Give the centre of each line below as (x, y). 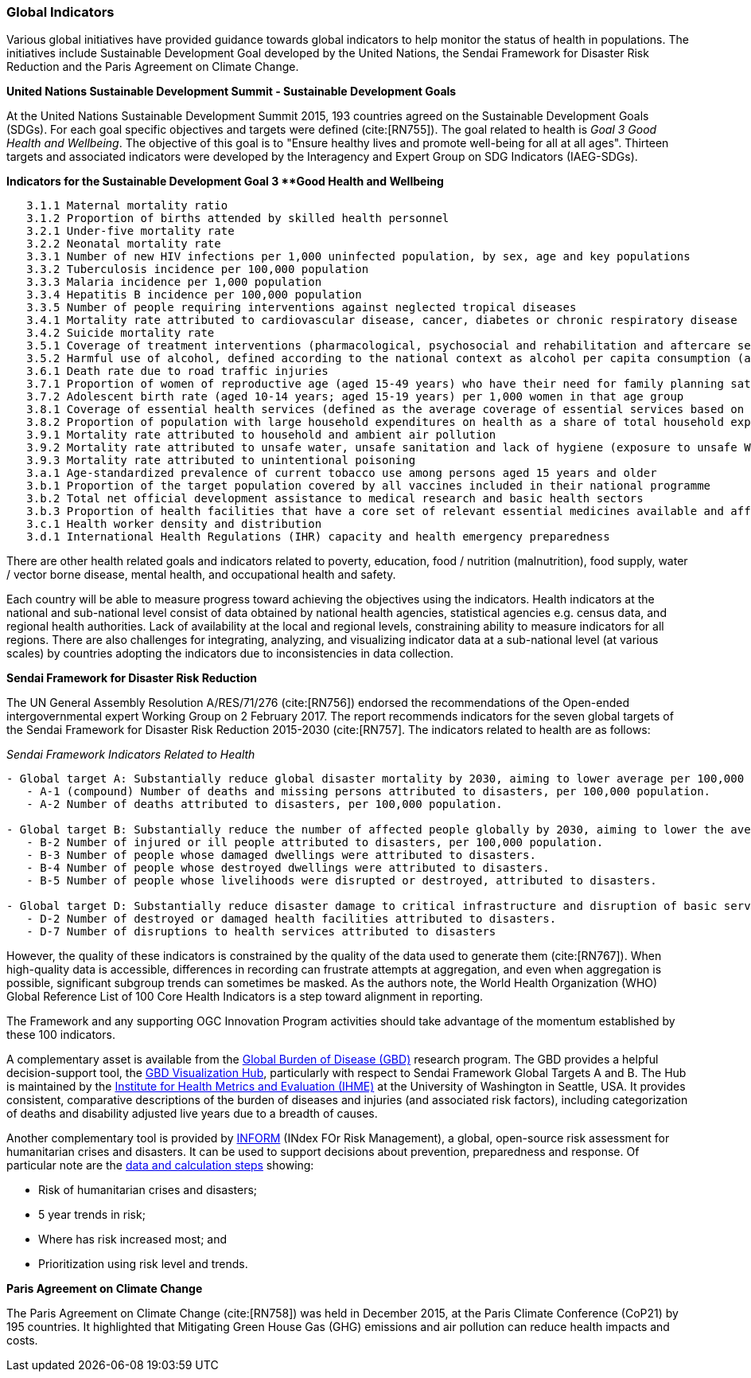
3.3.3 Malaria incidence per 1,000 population (174, 282)
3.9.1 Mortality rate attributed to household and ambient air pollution (261, 435)
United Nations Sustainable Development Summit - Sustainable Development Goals (232, 92)
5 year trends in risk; (92, 1215)
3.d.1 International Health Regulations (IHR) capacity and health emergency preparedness (318, 537)
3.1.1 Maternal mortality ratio (127, 206)
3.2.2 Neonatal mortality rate (124, 244)
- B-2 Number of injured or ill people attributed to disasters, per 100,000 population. (315, 843)
